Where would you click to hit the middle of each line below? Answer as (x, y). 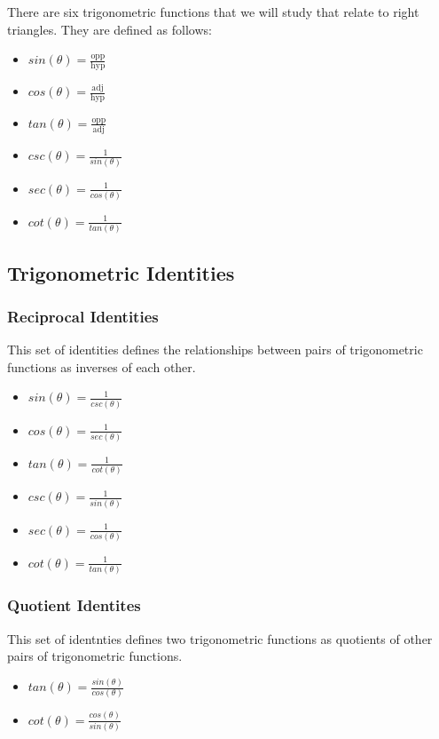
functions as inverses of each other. (102, 366)
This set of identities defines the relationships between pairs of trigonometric (215, 350)
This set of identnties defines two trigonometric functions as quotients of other (220, 638)
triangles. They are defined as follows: (110, 29)
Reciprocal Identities (83, 316)
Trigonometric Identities (121, 272)
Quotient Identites (74, 605)
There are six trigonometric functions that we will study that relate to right (213, 12)
